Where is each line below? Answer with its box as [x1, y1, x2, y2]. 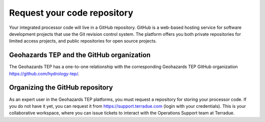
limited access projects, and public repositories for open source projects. [9, 38, 157, 44]
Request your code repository [9, 7, 133, 18]
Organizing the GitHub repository [9, 83, 113, 92]
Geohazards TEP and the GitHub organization [9, 51, 151, 59]
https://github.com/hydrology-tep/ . [9, 71, 79, 76]
